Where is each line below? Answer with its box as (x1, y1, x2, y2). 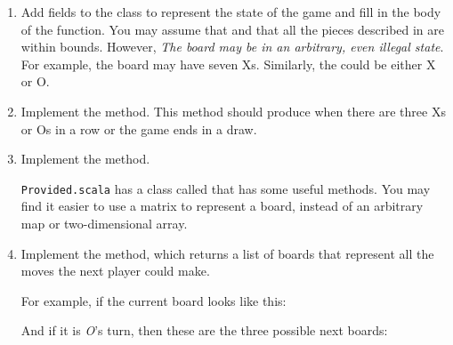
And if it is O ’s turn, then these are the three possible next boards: (20, 321, 388, 340)
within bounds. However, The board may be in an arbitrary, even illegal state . (20, 37, 444, 56)
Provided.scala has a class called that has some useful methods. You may (20, 179, 431, 197)
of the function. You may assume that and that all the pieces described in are (20, 20, 445, 38)
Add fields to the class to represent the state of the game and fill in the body (20, 3, 441, 20)
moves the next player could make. (20, 261, 210, 280)
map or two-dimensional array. (20, 214, 188, 232)
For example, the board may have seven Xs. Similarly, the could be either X (20, 54, 436, 73)
